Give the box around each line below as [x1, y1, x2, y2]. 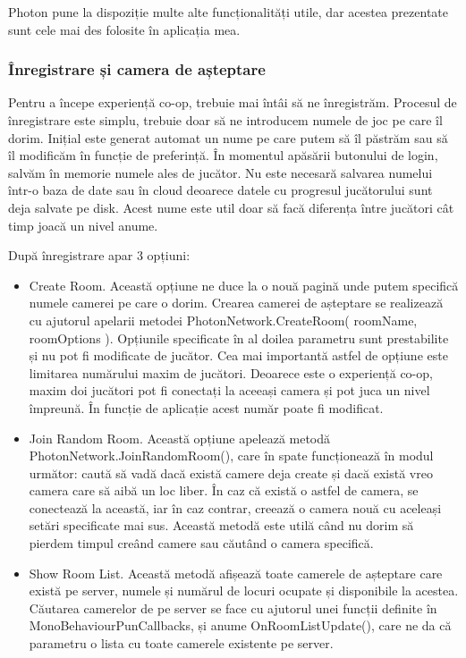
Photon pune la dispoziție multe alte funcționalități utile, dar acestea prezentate [8, 3, 449, 21]
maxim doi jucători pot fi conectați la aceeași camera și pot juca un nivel [29, 381, 430, 400]
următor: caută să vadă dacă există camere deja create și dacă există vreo [29, 463, 433, 482]
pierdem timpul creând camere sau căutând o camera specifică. [29, 534, 374, 553]
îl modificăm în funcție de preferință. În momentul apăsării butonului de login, [8, 146, 438, 164]
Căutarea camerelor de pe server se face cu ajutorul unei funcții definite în [29, 598, 437, 617]
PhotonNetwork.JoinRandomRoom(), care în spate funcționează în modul [29, 446, 434, 465]
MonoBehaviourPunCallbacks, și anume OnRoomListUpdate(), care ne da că [29, 616, 452, 635]
